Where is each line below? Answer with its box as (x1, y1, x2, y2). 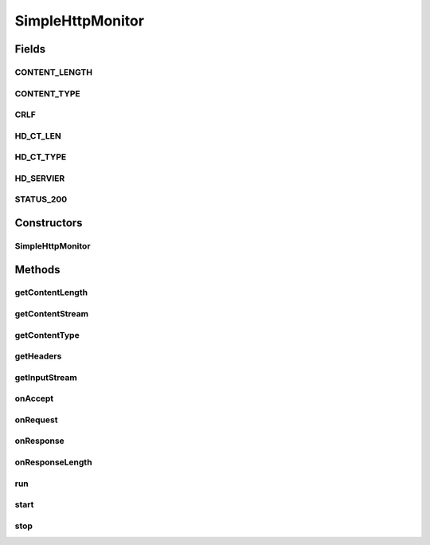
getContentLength (14, 287, 88, 298)
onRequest (14, 414, 58, 425)
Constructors (14, 216, 83, 229)
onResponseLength (14, 457, 92, 468)
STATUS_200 (14, 194, 68, 205)
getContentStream (14, 308, 89, 320)
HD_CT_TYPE (14, 151, 67, 163)
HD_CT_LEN (14, 130, 61, 141)
